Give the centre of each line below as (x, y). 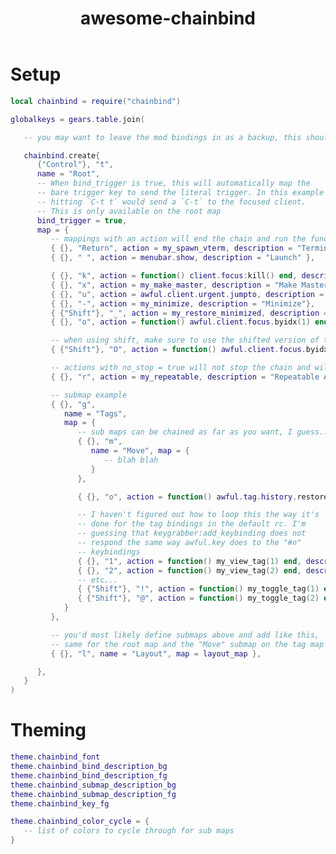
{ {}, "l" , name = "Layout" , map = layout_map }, (156, 653)
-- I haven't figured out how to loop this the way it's (198, 515)
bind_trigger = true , (82, 220)
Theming (48, 730)
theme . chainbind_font (55, 757)
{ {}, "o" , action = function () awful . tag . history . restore (203, 497)
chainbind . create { (62, 155)
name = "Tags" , (95, 413)
